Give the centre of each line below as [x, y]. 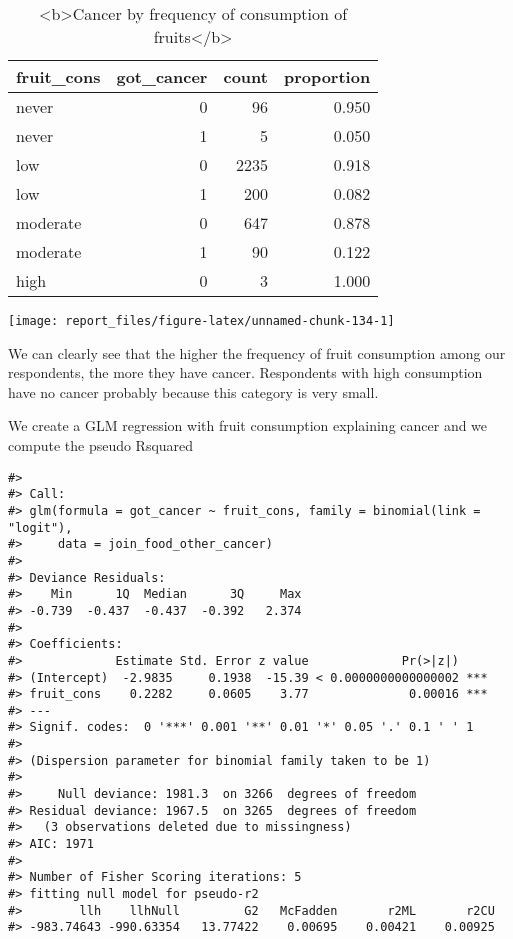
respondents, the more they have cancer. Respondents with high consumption [245, 372]
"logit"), [40, 527]
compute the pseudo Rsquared [101, 445]
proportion [327, 76]
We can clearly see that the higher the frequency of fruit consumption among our [257, 352]
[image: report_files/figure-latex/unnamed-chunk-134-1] [201, 321]
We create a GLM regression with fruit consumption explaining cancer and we [248, 425]
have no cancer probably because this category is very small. [193, 391]
